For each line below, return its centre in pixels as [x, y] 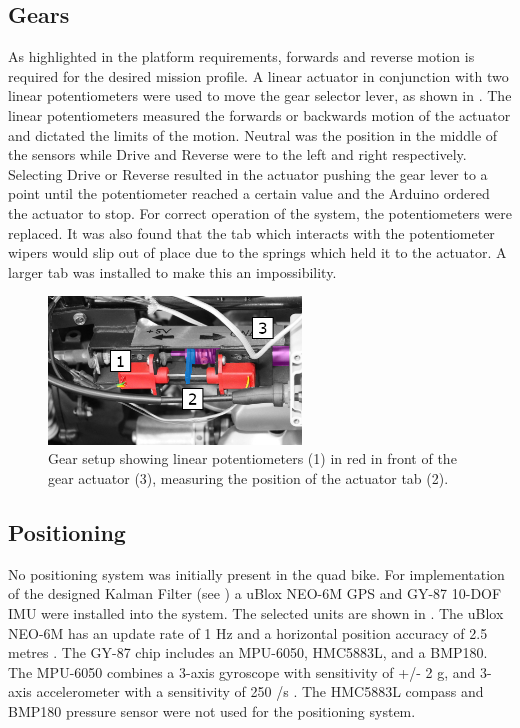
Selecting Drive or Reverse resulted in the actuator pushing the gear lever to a [248, 173]
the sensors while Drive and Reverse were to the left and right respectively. [237, 154]
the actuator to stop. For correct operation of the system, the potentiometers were [260, 212]
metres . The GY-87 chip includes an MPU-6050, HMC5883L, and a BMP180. [248, 652]
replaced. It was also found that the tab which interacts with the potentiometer [251, 232]
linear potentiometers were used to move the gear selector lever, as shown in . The [260, 95]
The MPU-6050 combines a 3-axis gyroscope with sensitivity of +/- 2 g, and [242, 671]
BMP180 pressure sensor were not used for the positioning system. [212, 711]
